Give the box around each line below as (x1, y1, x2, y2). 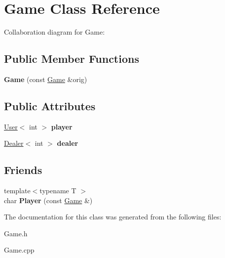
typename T (39, 185, 76, 196)
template (4, 185, 31, 196)
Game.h (4, 228, 28, 238)
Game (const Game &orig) (4, 74, 87, 84)
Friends (4, 162, 42, 177)
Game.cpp (4, 245, 35, 255)
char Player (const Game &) (4, 195, 93, 205)
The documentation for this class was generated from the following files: (4, 212, 222, 222)
